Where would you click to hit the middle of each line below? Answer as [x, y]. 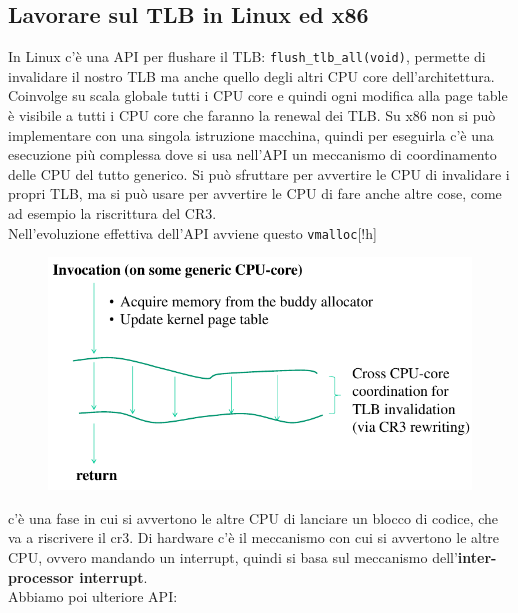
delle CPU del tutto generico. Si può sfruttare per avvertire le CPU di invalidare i [259, 173]
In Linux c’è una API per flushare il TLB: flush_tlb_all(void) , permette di [247, 56]
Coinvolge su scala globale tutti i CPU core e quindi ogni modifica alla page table [258, 95]
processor [41, 576]
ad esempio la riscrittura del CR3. [112, 213]
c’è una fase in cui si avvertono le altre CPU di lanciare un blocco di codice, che [253, 517]
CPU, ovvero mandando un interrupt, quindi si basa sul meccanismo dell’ [233, 556]
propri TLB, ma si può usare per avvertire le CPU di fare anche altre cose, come [255, 193]
